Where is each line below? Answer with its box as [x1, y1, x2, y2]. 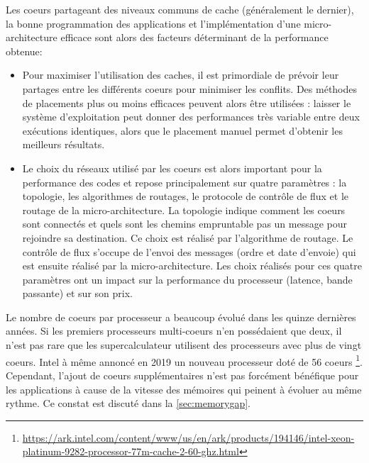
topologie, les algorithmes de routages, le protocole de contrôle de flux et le [22, 189, 349, 203]
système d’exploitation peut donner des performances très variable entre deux [22, 109, 360, 124]
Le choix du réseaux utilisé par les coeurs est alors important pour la [22, 160, 322, 175]
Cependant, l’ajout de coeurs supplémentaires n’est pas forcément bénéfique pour [6, 367, 359, 382]
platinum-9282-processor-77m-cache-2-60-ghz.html [22, 444, 239, 459]
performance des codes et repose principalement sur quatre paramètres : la [22, 174, 347, 189]
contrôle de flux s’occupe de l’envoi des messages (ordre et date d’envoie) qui [22, 244, 356, 259]
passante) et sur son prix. [22, 286, 133, 301]
